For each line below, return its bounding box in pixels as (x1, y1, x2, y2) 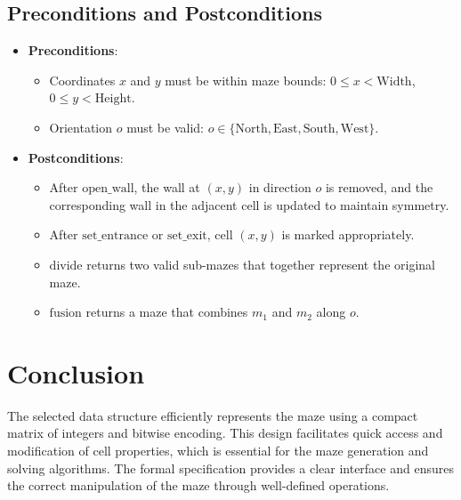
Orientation (49, 117, 113, 136)
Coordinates (49, 70, 116, 89)
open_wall (82, 182, 134, 196)
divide (49, 259, 83, 272)
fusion (49, 307, 82, 320)
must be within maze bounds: (165, 70, 327, 89)
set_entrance (82, 230, 149, 243)
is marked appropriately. (281, 225, 415, 244)
